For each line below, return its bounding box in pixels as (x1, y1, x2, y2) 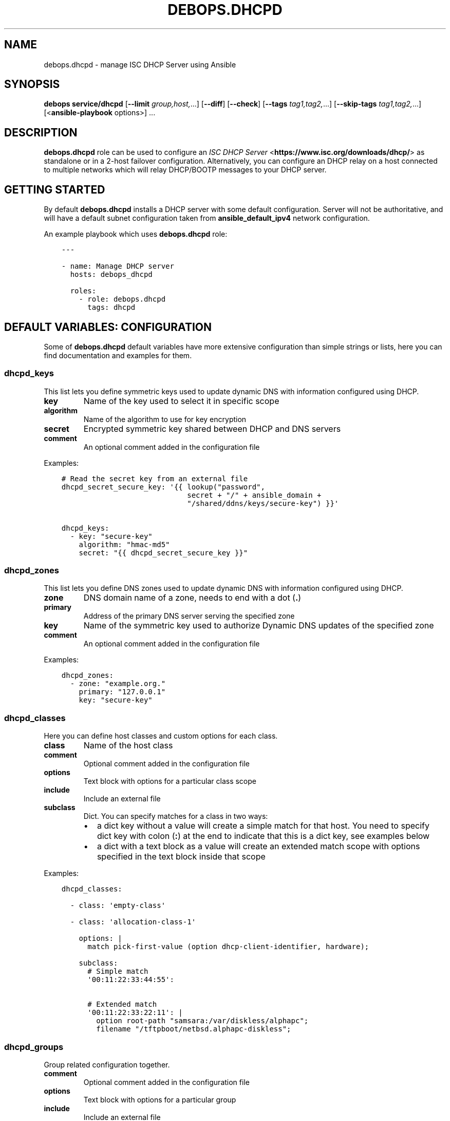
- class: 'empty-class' (70, 901, 166, 910)
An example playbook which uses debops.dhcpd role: (44, 230, 228, 239)
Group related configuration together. (44, 1060, 170, 1069)
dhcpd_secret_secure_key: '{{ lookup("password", (61, 482, 265, 491)
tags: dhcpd (87, 303, 136, 312)
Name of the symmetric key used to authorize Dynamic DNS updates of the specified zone (83, 620, 434, 631)
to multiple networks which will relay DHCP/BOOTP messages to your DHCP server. (44, 165, 327, 174)
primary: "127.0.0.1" (79, 688, 166, 696)
